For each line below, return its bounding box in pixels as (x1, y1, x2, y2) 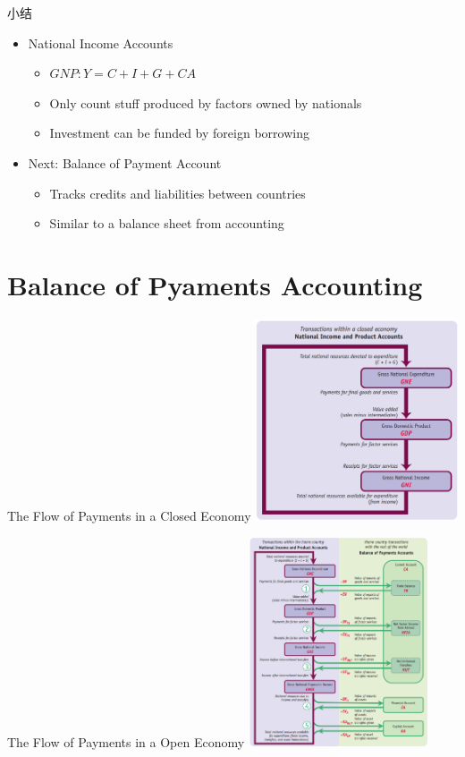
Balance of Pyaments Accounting (7, 266, 423, 302)
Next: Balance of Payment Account (28, 153, 222, 172)
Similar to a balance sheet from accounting (49, 214, 284, 233)
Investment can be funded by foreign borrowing (49, 123, 309, 142)
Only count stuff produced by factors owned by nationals (49, 93, 362, 112)
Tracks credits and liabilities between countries (49, 183, 306, 202)
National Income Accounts (28, 33, 173, 52)
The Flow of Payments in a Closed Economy (7, 506, 251, 525)
